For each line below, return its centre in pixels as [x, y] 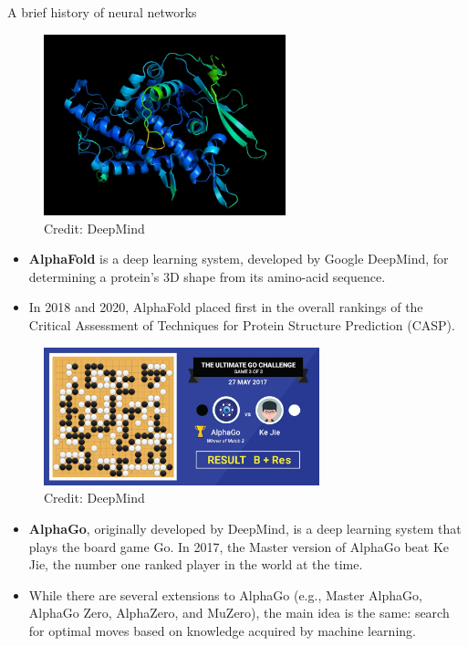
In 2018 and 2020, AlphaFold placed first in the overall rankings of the [226, 307]
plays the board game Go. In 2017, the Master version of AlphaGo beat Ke [239, 546]
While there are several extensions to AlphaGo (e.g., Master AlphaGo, [225, 594]
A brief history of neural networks [102, 12]
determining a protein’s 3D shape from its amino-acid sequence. [207, 276]
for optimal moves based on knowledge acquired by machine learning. [222, 630]
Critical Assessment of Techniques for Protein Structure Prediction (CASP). [242, 324]
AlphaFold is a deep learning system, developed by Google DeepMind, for [239, 259]
